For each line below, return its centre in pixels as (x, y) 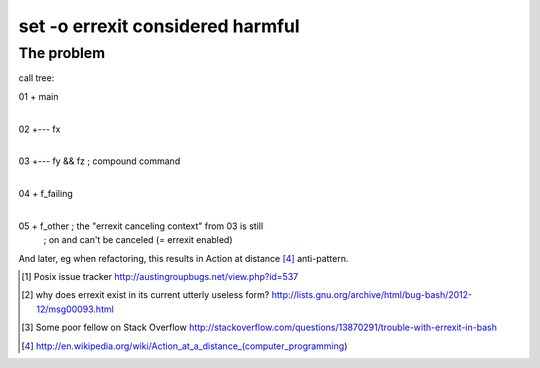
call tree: (36, 78)
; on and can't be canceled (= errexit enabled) (138, 240)
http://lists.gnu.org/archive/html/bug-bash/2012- (372, 295)
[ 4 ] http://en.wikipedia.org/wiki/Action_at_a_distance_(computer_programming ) (184, 346)
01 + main (38, 96)
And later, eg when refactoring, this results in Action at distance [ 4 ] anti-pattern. (183, 258)
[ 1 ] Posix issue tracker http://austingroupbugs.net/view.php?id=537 (160, 277)
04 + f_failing (46, 194)
